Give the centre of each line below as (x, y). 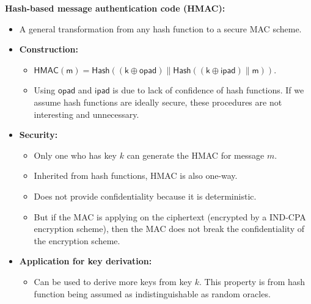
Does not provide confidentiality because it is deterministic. (145, 196)
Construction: (49, 49)
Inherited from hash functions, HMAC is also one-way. (136, 176)
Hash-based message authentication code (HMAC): (115, 8)
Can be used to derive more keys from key (113, 281)
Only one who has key (75, 155)
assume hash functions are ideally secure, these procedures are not (158, 102)
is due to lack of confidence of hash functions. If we (208, 90)
